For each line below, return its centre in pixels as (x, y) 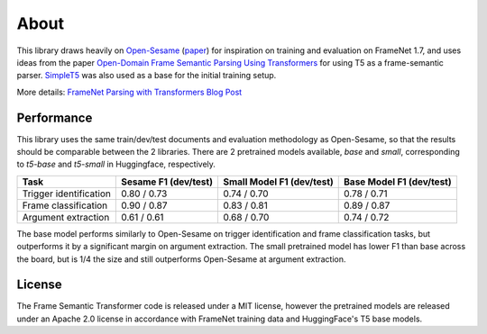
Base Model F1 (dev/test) (398, 182)
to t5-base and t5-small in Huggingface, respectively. (116, 164)
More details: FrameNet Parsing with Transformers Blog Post (129, 92)
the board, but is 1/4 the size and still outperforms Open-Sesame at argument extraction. (181, 259)
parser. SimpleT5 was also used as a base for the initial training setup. (147, 76)
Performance (55, 117)
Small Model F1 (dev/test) (278, 182)
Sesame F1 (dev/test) (167, 182)
